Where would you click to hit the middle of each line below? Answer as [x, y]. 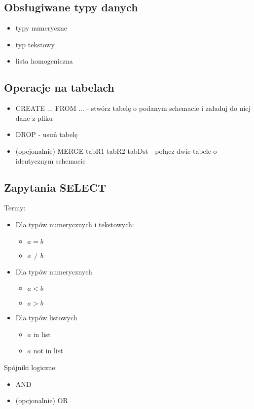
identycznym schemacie [51, 160]
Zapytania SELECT [55, 187]
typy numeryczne [41, 28]
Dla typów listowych [46, 318]
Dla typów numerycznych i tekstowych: [75, 224]
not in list [48, 351]
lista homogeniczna [44, 61]
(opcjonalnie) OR [42, 400]
